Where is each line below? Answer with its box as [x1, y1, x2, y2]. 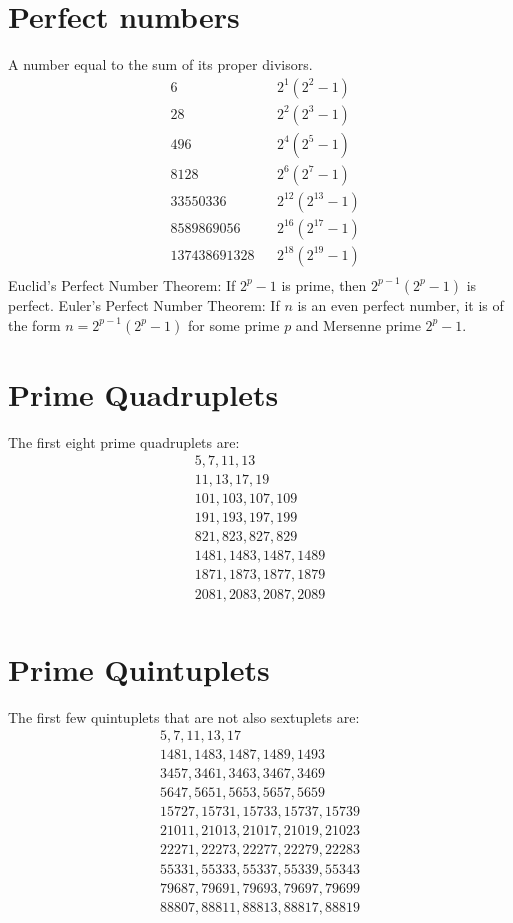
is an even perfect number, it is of [297, 294, 504, 315]
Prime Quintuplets [8, 648, 270, 689]
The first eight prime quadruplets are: [8, 431, 240, 452]
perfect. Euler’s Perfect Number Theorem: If [8, 294, 280, 315]
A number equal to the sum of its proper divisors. [8, 54, 313, 75]
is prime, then [281, 274, 367, 295]
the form [8, 314, 61, 335]
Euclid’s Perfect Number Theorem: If [8, 274, 236, 295]
